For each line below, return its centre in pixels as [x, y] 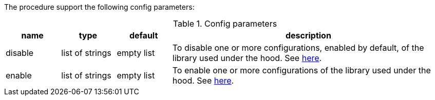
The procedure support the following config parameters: [99, 7]
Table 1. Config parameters [225, 24]
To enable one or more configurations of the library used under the [301, 70]
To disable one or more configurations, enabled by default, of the [298, 48]
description [308, 35]
